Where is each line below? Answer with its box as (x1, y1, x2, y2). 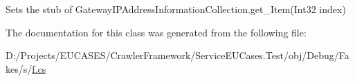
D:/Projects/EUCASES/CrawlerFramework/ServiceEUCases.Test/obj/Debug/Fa (6, 48, 349, 62)
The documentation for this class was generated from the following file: (6, 25, 307, 39)
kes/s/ (6, 61, 33, 76)
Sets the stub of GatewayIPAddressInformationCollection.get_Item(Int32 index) (6, 2, 346, 16)
